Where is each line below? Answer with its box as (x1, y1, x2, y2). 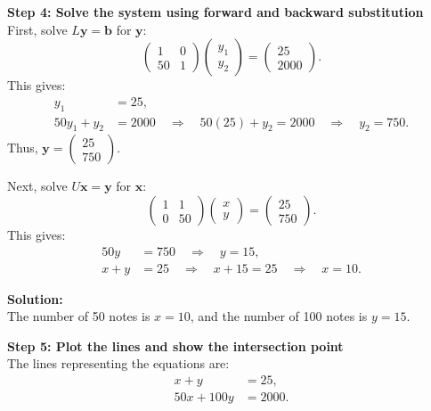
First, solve (7, 20, 68, 38)
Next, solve (7, 177, 68, 195)
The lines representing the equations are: (7, 354, 230, 373)
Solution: (7, 289, 63, 308)
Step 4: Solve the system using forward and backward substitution (7, 3, 424, 21)
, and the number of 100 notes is (190, 307, 368, 325)
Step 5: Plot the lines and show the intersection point (7, 336, 344, 355)
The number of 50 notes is (7, 307, 150, 325)
